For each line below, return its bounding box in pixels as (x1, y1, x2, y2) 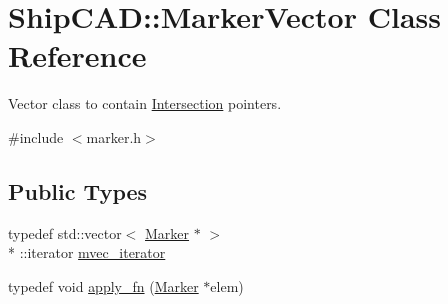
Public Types (8, 175, 148, 206)
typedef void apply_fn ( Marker (8, 275, 199, 296)
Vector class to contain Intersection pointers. (8, 93, 282, 114)
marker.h (86, 126, 142, 147)
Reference (8, 35, 147, 76)
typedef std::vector (8, 222, 122, 243)
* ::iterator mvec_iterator (8, 242, 166, 263)
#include (8, 126, 64, 147)
